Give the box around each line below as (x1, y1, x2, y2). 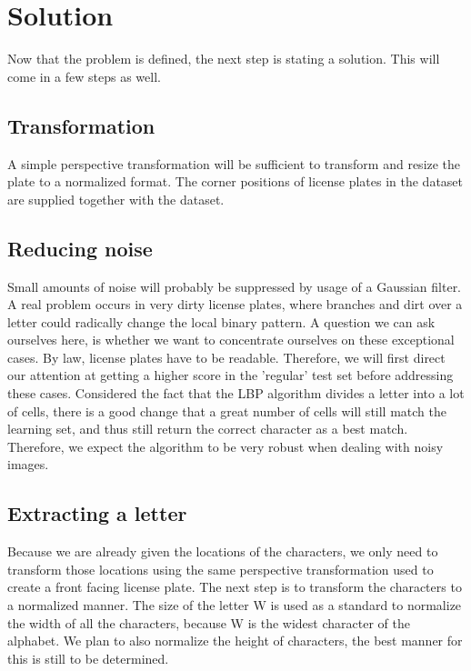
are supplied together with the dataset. (7, 189, 225, 208)
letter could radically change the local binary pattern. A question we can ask (7, 312, 436, 331)
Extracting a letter (7, 499, 187, 527)
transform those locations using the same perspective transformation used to (7, 559, 434, 578)
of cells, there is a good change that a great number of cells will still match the (7, 401, 446, 420)
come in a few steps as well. (7, 66, 161, 85)
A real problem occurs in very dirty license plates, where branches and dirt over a (7, 295, 463, 314)
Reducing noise (7, 234, 153, 262)
